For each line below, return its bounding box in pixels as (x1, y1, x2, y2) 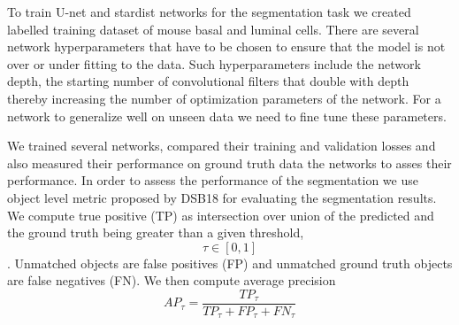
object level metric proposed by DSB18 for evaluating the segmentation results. (7, 188, 437, 206)
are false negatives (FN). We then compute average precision (7, 271, 336, 290)
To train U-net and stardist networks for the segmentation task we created (7, 3, 411, 20)
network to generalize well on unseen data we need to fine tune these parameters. (7, 106, 447, 125)
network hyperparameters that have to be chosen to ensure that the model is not (7, 37, 446, 56)
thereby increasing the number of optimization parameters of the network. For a (7, 89, 441, 107)
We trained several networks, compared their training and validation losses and (7, 136, 436, 155)
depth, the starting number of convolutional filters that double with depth (7, 72, 409, 90)
